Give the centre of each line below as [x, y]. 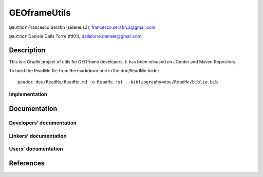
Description [27, 50]
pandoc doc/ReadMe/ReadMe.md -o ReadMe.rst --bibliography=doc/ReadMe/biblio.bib [118, 82]
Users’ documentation [36, 149]
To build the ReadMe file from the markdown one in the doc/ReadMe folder [84, 71]
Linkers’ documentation [38, 136]
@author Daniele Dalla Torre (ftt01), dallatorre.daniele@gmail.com [75, 36]
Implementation [28, 94]
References [27, 163]
